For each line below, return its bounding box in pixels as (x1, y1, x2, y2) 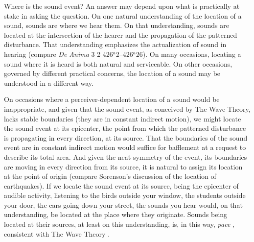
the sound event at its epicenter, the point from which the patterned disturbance (4, 123, 246, 133)
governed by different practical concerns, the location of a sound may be (4, 68, 221, 78)
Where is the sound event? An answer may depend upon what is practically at (4, 1, 240, 11)
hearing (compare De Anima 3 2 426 (4, 48, 113, 59)
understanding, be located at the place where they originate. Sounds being (4, 209, 228, 219)
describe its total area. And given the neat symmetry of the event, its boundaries (4, 151, 247, 162)
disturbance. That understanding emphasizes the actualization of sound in (4, 39, 227, 49)
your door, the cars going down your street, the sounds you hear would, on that (4, 199, 243, 210)
